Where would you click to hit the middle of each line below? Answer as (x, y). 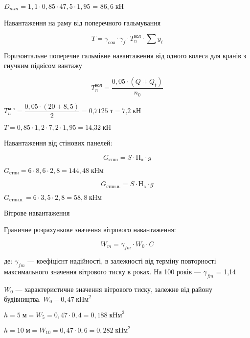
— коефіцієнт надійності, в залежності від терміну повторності (122, 261)
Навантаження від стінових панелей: (58, 142)
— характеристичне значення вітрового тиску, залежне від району (114, 289)
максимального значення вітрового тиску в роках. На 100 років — (102, 272)
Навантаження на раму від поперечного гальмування (82, 22)
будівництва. (23, 299)
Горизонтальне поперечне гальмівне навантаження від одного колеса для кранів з (125, 56)
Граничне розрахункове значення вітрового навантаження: (90, 229)
